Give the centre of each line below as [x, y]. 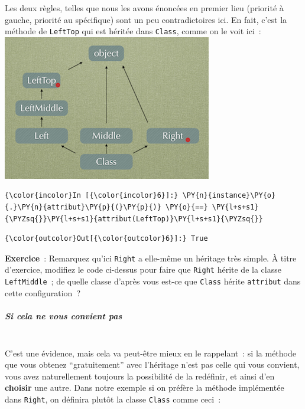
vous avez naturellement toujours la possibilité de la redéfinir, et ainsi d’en [140, 376]
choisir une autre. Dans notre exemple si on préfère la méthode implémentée [145, 387]
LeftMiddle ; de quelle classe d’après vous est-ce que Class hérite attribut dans [153, 281]
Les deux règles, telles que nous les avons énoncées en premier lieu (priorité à [144, 8]
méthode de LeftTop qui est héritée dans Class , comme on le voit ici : [133, 31]
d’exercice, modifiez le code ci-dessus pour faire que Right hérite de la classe [143, 269]
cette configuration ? [43, 292]
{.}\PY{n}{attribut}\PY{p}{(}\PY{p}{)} [83, 207]
